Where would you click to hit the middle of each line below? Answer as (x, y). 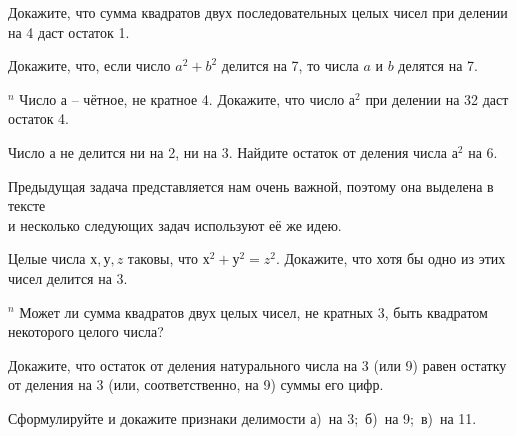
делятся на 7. (438, 65)
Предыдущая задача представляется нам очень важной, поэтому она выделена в (251, 185)
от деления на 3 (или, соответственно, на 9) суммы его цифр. (196, 384)
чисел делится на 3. (68, 277)
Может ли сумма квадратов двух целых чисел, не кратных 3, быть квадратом (253, 311)
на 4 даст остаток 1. (69, 31)
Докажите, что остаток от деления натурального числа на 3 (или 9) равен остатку (257, 364)
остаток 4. (38, 118)
